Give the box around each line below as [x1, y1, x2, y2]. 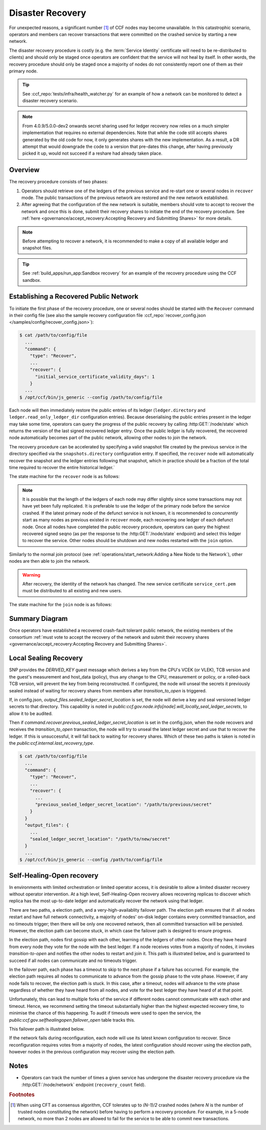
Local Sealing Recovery [9, 654, 83, 662]
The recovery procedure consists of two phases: [9, 179, 108, 185]
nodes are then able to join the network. [9, 558, 91, 564]
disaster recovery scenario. [22, 98, 78, 103]
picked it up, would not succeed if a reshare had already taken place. [22, 150, 163, 156]
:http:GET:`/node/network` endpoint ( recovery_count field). [21, 1082, 146, 1088]
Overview [9, 166, 40, 174]
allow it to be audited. [9, 710, 53, 717]
